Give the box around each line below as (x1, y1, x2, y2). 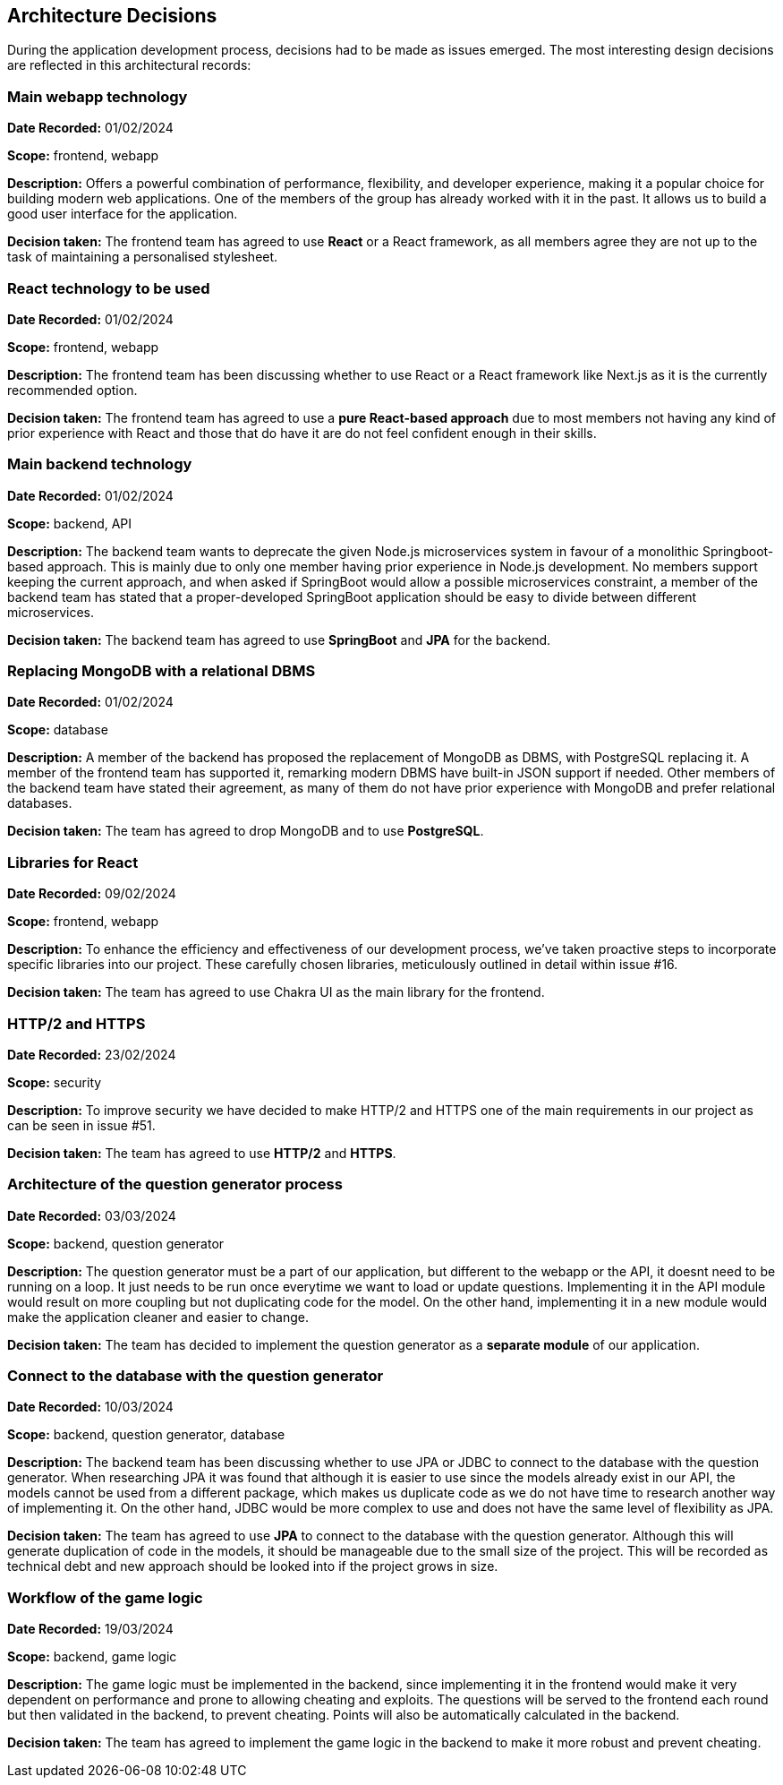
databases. (7, 795, 72, 811)
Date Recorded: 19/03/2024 (7, 1621, 174, 1637)
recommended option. (7, 382, 138, 398)
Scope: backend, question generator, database (7, 1427, 285, 1443)
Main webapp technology (7, 87, 188, 106)
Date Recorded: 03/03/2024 (7, 1207, 176, 1223)
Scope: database (7, 722, 108, 738)
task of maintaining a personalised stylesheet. (7, 249, 278, 265)
